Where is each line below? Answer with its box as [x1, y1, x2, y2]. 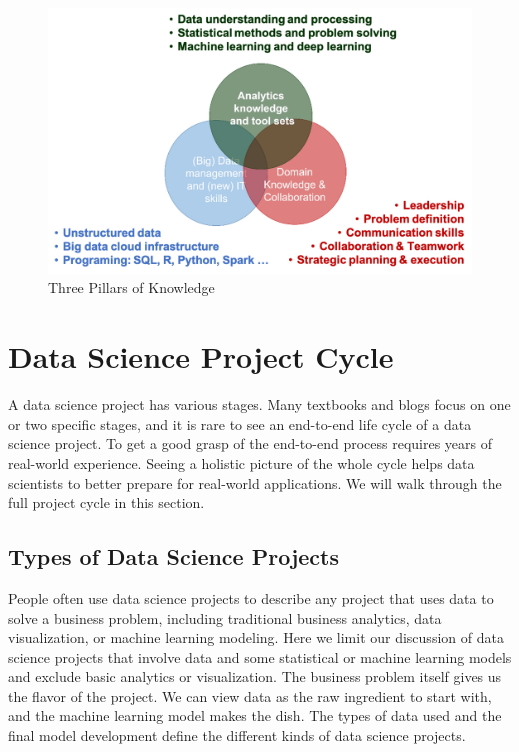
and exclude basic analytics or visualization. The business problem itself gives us [8, 666, 502, 687]
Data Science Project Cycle [8, 336, 394, 377]
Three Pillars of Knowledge [48, 277, 215, 298]
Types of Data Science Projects [8, 541, 340, 572]
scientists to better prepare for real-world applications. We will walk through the [8, 472, 502, 493]
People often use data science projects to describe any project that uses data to [8, 587, 494, 608]
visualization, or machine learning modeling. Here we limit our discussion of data [8, 627, 504, 648]
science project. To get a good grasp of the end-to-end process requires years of [8, 433, 493, 454]
